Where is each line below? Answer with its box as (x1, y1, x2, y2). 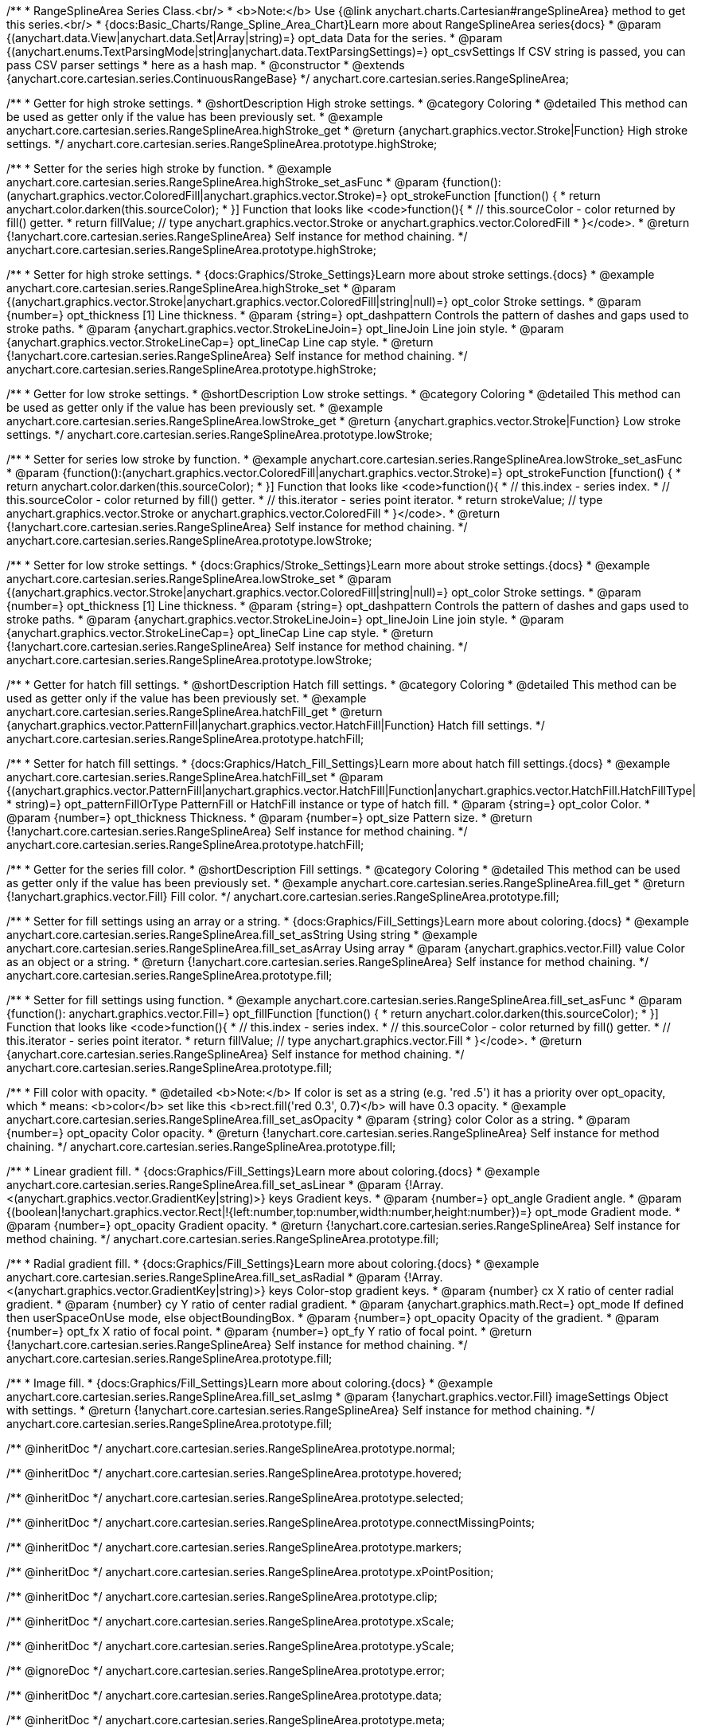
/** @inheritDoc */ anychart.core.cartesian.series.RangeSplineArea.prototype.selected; (6, 1491, 464, 1504)
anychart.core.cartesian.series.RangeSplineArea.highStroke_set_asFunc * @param (6, 175, 439, 189)
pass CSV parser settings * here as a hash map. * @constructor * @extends (6, 58, 405, 72)
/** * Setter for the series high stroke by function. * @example (6, 162, 332, 175)
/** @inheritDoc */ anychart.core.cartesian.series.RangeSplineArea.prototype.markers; (6, 1540, 462, 1554)
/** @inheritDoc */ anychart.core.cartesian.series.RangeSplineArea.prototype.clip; (6, 1590, 438, 1603)
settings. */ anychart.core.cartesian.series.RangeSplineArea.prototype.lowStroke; (6, 428, 433, 441)
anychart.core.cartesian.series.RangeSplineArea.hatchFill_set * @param (6, 770, 384, 784)
